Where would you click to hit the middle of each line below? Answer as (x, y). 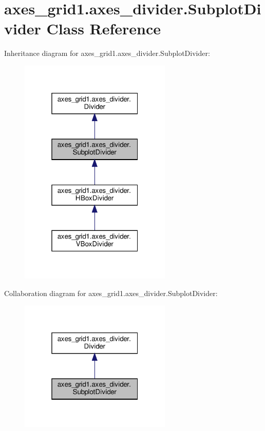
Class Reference (104, 28)
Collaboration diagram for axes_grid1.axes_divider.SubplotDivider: (111, 293)
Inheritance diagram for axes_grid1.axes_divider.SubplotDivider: (107, 53)
